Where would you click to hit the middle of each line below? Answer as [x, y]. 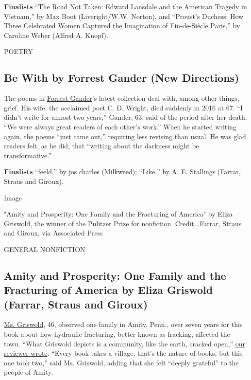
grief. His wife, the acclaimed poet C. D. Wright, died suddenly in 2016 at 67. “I [123, 107]
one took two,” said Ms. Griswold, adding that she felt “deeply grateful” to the [121, 362]
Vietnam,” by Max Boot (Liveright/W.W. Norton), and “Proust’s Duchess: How [124, 16]
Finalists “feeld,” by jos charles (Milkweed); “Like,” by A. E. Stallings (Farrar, [122, 172]
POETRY [18, 51]
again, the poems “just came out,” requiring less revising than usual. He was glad [125, 136]
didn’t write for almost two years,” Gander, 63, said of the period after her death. [125, 117]
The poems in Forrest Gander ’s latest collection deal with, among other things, [122, 98]
